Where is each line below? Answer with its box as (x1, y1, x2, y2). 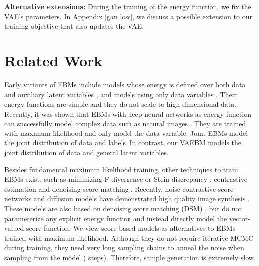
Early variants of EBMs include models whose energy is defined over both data (4, 79, 246, 89)
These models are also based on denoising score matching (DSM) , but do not (4, 203, 242, 214)
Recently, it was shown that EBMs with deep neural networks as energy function (4, 108, 251, 119)
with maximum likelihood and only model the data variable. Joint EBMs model (4, 128, 248, 138)
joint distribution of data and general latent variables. (4, 147, 169, 158)
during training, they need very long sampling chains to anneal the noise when (4, 242, 244, 253)
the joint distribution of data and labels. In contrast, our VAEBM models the (4, 137, 241, 148)
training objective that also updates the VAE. (4, 21, 144, 31)
